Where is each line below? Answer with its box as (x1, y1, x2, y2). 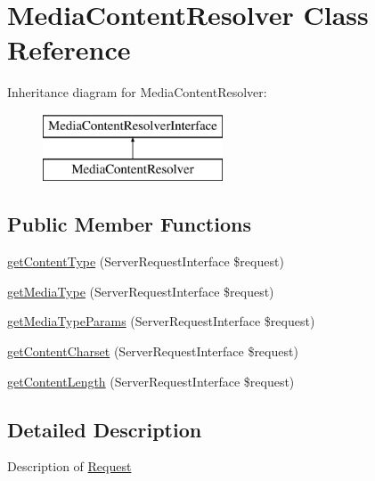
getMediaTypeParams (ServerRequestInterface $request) (7, 312, 315, 330)
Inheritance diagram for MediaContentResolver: (7, 83, 267, 102)
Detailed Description (7, 415, 202, 443)
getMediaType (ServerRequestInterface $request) (7, 281, 274, 300)
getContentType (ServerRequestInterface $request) (7, 252, 284, 271)
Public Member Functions (7, 210, 251, 238)
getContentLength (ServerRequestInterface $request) (7, 371, 295, 390)
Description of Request (7, 457, 132, 476)
